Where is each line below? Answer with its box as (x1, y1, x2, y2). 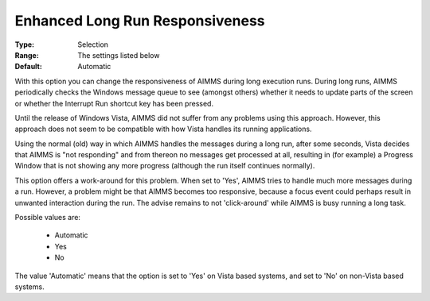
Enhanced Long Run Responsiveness (14, 12, 266, 29)
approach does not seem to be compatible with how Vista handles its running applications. (14, 124, 312, 134)
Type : (14, 40, 35, 49)
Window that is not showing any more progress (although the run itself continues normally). (14, 161, 315, 171)
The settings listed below (77, 50, 160, 60)
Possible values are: (14, 213, 81, 222)
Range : (14, 50, 39, 60)
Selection (77, 40, 109, 49)
